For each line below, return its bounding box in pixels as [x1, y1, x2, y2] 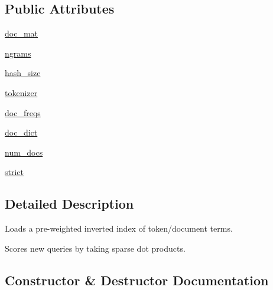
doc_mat [5, 27, 38, 39]
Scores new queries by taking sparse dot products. [5, 242, 186, 254]
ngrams [5, 47, 31, 59]
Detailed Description [5, 195, 134, 213]
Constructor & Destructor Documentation [5, 271, 269, 289]
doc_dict [5, 126, 38, 139]
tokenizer [5, 86, 38, 98]
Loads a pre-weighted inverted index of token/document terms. [5, 222, 233, 235]
